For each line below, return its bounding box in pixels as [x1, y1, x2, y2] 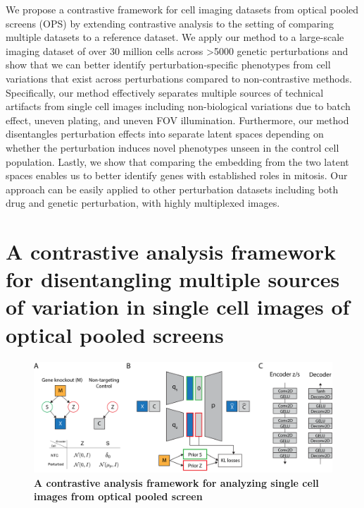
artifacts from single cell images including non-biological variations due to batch [6, 99, 351, 114]
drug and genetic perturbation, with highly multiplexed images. [6, 195, 280, 210]
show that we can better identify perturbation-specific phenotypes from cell [6, 57, 331, 72]
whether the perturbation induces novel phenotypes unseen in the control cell [6, 140, 339, 155]
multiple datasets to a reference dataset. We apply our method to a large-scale [6, 30, 344, 44]
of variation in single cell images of [6, 292, 350, 321]
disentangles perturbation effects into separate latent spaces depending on [6, 126, 324, 141]
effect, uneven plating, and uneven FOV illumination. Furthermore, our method [6, 112, 349, 127]
